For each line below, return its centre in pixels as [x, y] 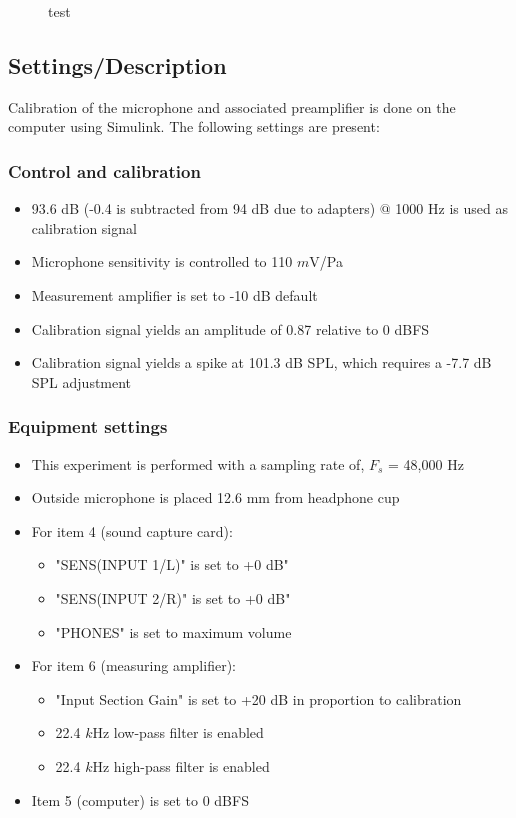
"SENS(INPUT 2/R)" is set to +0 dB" [173, 597]
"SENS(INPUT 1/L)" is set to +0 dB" [172, 564]
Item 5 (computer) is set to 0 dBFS [140, 799]
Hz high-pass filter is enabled [181, 765]
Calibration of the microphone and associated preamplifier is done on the [232, 106]
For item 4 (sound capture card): [132, 530]
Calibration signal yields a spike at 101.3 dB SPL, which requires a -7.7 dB [261, 362]
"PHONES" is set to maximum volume [173, 631]
